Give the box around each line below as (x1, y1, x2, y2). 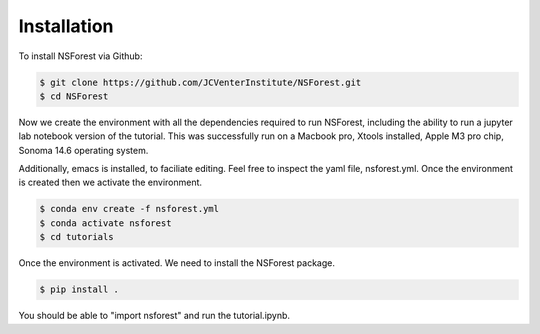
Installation (18, 15, 114, 37)
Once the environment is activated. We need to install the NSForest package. (18, 257, 335, 269)
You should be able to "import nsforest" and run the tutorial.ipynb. (18, 310, 290, 322)
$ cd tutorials (39, 231, 114, 243)
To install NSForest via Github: (18, 50, 143, 62)
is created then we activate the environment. (18, 176, 203, 189)
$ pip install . (39, 284, 120, 295)
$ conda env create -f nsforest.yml (39, 203, 220, 215)
